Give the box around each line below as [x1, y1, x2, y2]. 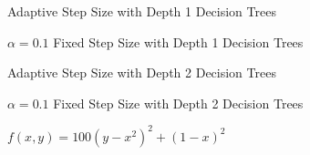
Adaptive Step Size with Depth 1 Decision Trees [7, 2, 276, 20]
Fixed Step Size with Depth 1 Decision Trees [53, 32, 304, 51]
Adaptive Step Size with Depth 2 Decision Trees [7, 63, 276, 82]
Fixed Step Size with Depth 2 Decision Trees [53, 93, 304, 112]
